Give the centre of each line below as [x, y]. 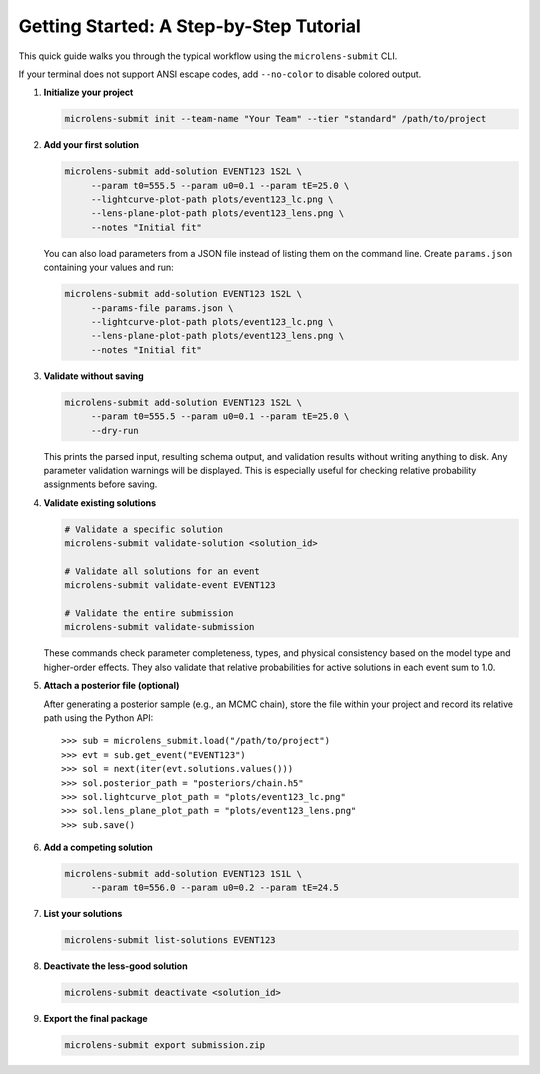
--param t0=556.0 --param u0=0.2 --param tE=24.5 [214, 888]
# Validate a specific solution [144, 529]
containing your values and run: [108, 267]
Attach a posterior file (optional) [111, 686]
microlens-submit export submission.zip [164, 1045]
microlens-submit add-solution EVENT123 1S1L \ [183, 874]
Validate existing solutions [100, 502]
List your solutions [83, 914]
